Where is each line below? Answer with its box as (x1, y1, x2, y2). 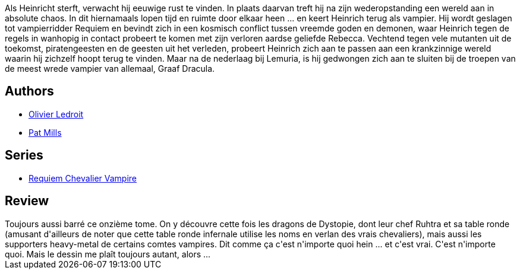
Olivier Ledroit (29, 109, 84, 119)
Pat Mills (29, 127, 62, 138)
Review (5, 193, 49, 209)
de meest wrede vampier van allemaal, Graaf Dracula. (5, 63, 215, 74)
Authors (5, 84, 54, 99)
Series (5, 148, 43, 163)
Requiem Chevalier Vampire (29, 173, 137, 183)
